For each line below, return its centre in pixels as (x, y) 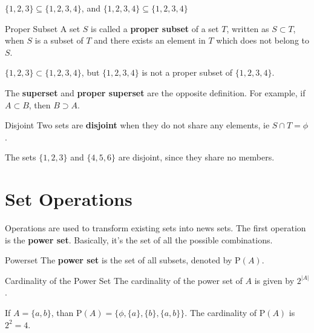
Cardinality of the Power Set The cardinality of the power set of (124, 280)
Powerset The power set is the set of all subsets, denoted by (119, 260)
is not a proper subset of (187, 72)
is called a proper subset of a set (155, 28)
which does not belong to (263, 40)
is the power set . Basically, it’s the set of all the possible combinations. (139, 239)
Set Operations (69, 199)
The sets (21, 157)
